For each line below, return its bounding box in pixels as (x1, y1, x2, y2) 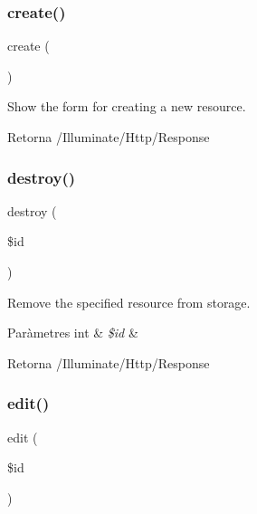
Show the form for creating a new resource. (7, 97, 246, 116)
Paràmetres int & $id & (7, 323, 138, 342)
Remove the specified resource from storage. (7, 292, 251, 311)
